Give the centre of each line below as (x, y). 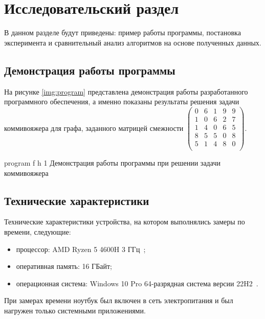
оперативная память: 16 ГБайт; (64, 266)
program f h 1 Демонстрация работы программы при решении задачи (112, 162)
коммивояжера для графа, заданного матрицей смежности (94, 128)
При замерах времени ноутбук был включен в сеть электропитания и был (119, 300)
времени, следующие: (38, 231)
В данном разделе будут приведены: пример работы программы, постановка (123, 32)
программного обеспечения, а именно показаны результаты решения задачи (122, 101)
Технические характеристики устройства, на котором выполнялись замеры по (125, 222)
